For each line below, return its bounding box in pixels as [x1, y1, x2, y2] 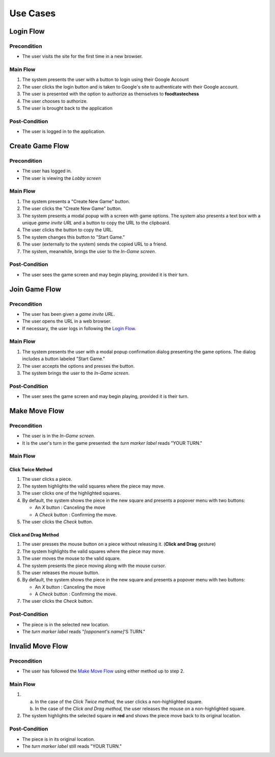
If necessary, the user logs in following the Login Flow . [22, 325, 136, 331]
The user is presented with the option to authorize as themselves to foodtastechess [22, 91, 199, 97]
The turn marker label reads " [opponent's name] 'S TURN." [22, 629, 145, 634]
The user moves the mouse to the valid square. [22, 555, 121, 561]
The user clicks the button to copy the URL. [22, 227, 114, 233]
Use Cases [9, 8, 56, 19]
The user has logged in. [22, 168, 72, 174]
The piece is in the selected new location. [22, 621, 109, 628]
